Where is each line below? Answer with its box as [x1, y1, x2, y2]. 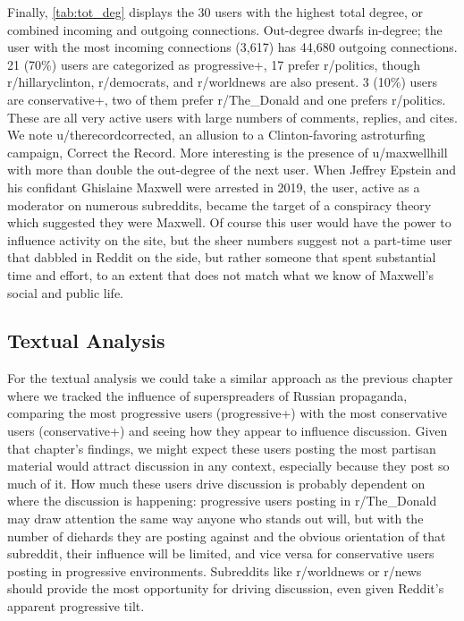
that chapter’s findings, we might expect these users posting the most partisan [7, 438, 436, 457]
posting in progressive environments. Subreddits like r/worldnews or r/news [7, 561, 422, 580]
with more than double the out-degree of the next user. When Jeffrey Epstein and [7, 160, 456, 179]
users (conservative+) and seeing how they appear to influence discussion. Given [7, 421, 448, 440]
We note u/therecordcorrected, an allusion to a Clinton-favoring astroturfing [7, 125, 426, 144]
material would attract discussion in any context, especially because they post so [7, 456, 450, 475]
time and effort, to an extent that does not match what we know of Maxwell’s [7, 265, 434, 284]
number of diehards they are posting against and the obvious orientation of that [7, 526, 446, 545]
